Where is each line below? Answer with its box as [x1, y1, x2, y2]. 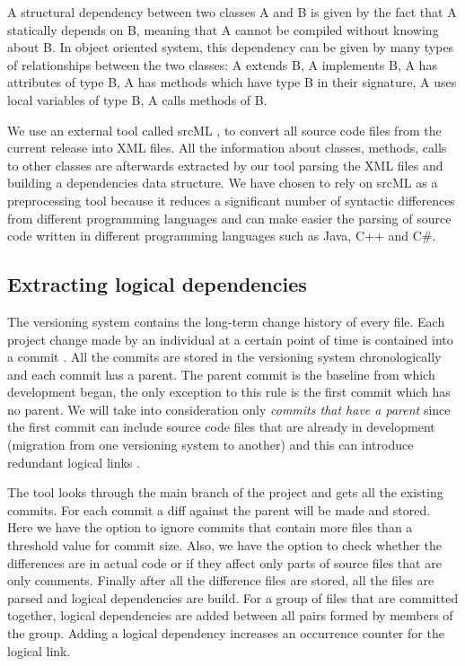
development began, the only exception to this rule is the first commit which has [7, 382, 451, 401]
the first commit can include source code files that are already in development [7, 417, 435, 436]
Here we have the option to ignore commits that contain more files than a [7, 518, 413, 537]
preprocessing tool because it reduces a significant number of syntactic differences [7, 190, 455, 209]
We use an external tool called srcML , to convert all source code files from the [7, 120, 442, 139]
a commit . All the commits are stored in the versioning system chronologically [7, 347, 442, 366]
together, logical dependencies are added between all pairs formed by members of [7, 606, 453, 625]
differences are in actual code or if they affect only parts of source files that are [7, 553, 442, 572]
